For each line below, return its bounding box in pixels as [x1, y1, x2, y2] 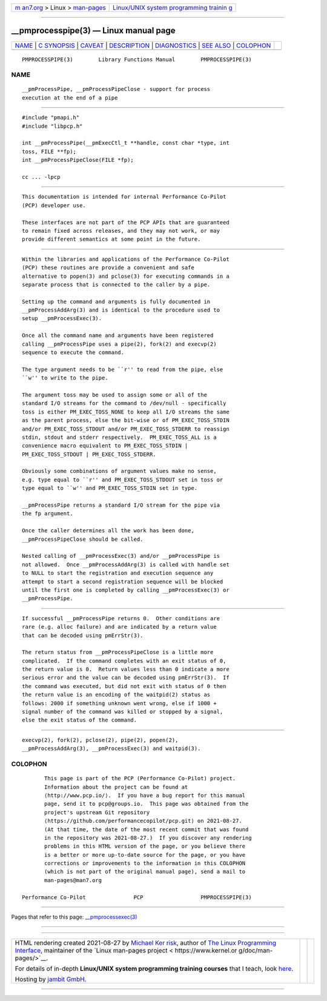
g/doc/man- [238, 946, 273, 955]
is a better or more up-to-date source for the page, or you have [44, 851, 246, 858]
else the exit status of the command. [22, 717, 137, 724]
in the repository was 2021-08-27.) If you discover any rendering [44, 834, 252, 841]
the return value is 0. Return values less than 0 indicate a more [22, 666, 230, 673]
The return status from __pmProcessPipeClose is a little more [22, 649, 214, 656]
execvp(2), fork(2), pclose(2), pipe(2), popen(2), [22, 737, 179, 743]
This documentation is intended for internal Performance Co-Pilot [22, 193, 226, 200]
